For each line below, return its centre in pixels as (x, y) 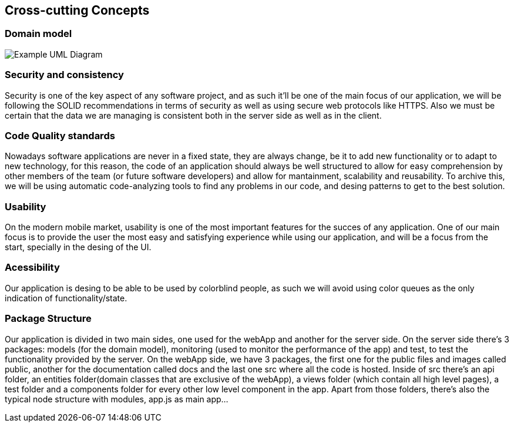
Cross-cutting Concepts (77, 10)
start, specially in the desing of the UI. (78, 247)
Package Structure (48, 319)
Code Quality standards (60, 135)
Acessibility (32, 268)
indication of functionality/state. (66, 298)
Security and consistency (64, 75)
